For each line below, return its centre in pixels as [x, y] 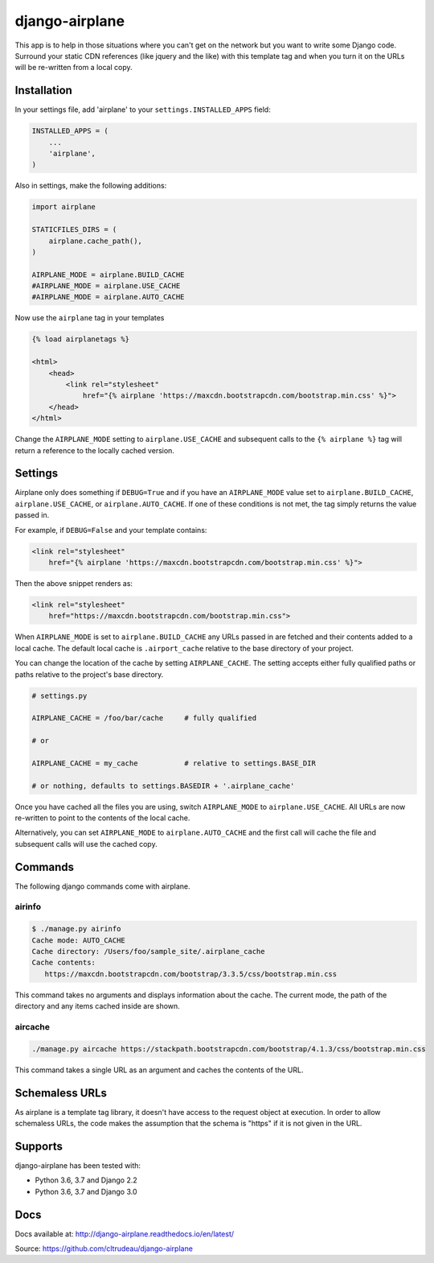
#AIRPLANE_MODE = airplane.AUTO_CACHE [108, 297]
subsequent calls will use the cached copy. [86, 844]
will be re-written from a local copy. [74, 68]
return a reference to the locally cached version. [94, 450]
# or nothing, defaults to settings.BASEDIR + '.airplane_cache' [163, 786]
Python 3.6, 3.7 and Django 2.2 [86, 1180]
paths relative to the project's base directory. [89, 674]
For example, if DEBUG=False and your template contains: [111, 530]
